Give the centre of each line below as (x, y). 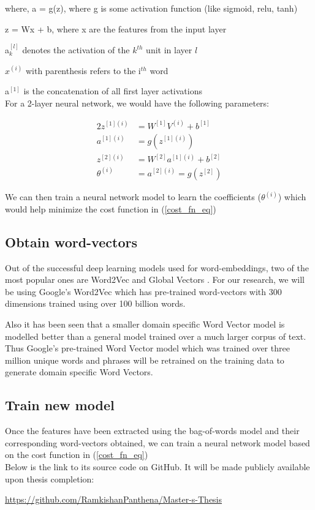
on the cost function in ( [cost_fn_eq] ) (77, 455)
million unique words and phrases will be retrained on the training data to (145, 360)
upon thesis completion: (50, 478)
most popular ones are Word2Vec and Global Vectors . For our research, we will (155, 279)
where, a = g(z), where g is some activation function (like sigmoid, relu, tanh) (151, 8)
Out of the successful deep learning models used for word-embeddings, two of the (157, 267)
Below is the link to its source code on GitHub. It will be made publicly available (157, 467)
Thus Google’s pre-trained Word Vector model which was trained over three (147, 348)
